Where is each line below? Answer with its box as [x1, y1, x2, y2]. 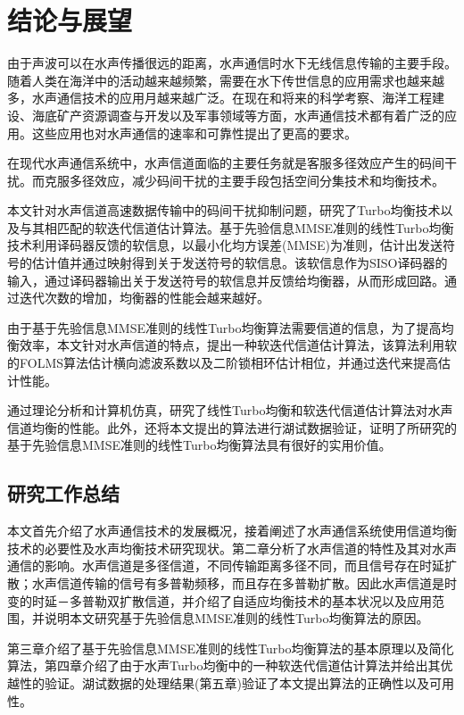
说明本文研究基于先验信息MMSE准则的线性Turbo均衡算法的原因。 [44, 609, 429, 628]
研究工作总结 [7, 479, 120, 507]
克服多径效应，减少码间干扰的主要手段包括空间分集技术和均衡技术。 [44, 170, 444, 189]
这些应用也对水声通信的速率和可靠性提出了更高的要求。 [31, 123, 357, 142]
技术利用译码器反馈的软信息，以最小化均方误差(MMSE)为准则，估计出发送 [7, 236, 443, 254]
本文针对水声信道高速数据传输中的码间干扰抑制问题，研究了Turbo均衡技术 [7, 201, 441, 220]
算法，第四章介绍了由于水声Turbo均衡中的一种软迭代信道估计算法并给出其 [7, 656, 441, 675]
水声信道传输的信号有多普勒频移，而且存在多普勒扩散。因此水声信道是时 [31, 573, 457, 592]
